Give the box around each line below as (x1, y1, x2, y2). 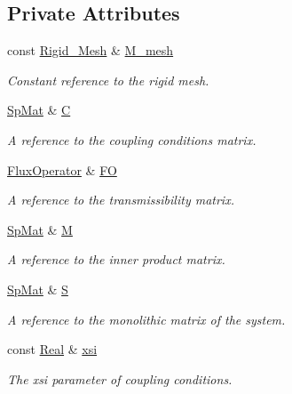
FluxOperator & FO (7, 160, 117, 179)
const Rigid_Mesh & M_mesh (7, 41, 174, 60)
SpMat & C (7, 101, 71, 119)
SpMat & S (7, 279, 68, 298)
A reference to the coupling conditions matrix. (7, 130, 256, 149)
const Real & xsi (7, 340, 98, 358)
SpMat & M (7, 220, 73, 238)
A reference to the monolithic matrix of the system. (7, 310, 286, 328)
